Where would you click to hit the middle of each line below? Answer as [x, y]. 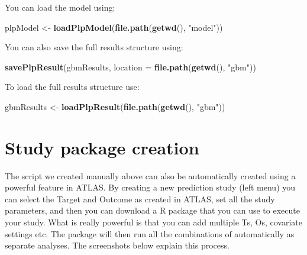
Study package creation [102, 147]
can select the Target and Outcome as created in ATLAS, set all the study [140, 198]
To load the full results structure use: [72, 87]
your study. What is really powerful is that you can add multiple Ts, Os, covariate [154, 222]
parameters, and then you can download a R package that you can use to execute [152, 210]
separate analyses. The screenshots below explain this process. [117, 245]
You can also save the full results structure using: [94, 47]
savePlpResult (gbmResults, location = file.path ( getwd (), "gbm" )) [130, 67]
